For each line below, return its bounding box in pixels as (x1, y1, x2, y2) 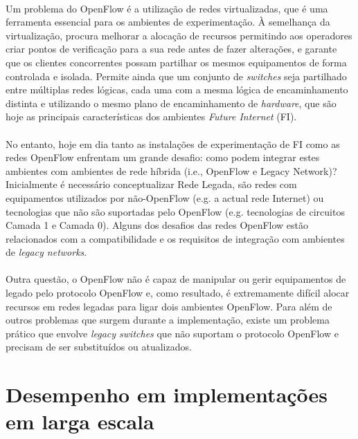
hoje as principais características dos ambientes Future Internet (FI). (6, 109, 297, 124)
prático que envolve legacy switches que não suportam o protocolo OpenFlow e (6, 326, 339, 340)
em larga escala (6, 407, 154, 436)
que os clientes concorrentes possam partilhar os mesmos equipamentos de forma (6, 55, 347, 69)
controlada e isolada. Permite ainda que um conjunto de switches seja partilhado (6, 68, 347, 83)
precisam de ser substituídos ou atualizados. (6, 339, 192, 354)
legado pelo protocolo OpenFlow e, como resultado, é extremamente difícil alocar (6, 286, 350, 300)
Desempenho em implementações (6, 380, 328, 409)
